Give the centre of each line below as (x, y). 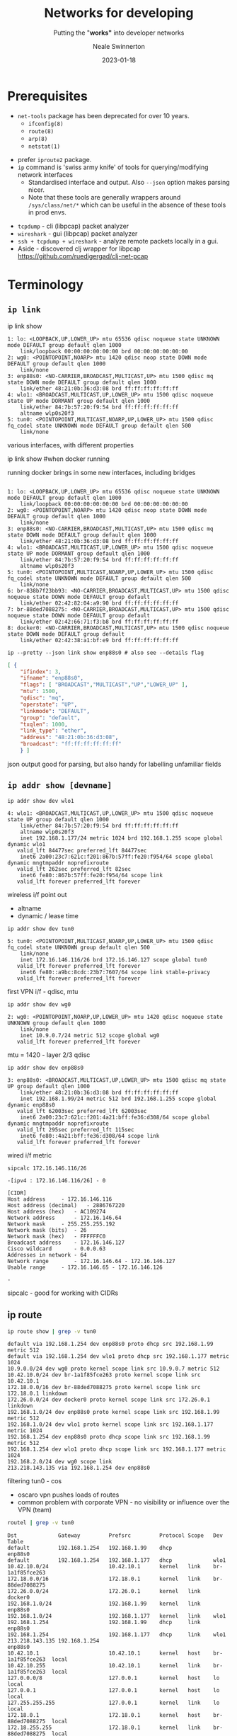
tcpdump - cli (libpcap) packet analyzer (73, 226)
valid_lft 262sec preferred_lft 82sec (74, 869)
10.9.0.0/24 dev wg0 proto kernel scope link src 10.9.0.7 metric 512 (114, 1369)
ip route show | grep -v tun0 (52, 1331)
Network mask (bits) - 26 (47, 1230)
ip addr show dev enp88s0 (45, 1068)
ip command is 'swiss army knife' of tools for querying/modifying (113, 167)
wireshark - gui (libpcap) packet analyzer (77, 233)
